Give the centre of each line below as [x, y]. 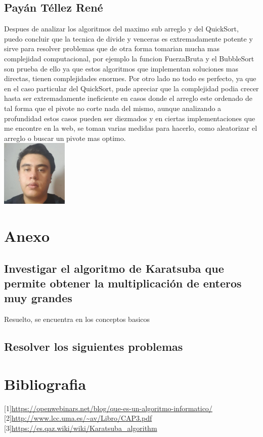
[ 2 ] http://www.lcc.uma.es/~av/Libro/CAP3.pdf [78, 418]
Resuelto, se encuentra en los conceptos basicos [77, 319]
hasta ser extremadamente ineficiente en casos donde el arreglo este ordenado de [128, 98]
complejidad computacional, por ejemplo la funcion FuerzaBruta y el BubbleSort [129, 58]
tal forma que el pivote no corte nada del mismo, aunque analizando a [113, 108]
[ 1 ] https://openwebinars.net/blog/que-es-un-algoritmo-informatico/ [108, 408]
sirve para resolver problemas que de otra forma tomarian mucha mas [112, 48]
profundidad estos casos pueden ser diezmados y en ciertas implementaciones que [130, 118]
